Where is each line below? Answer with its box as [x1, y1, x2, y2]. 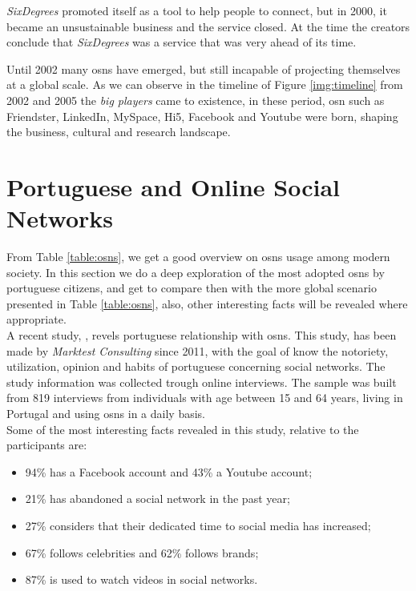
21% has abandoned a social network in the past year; [25, 490, 290, 507]
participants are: [6, 436, 87, 453]
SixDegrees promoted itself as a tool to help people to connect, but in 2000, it [6, 2, 387, 18]
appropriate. [6, 311, 67, 328]
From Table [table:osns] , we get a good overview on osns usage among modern [6, 248, 390, 265]
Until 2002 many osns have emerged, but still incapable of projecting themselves [6, 60, 401, 77]
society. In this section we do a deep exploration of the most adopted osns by [6, 263, 385, 280]
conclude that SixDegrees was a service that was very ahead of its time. [6, 34, 357, 50]
